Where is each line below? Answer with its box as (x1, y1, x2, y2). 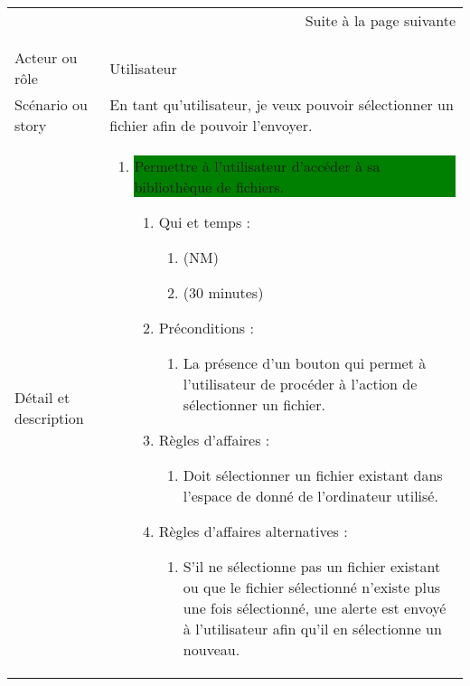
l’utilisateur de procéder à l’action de (183, 373, 418, 394)
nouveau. (183, 639, 240, 660)
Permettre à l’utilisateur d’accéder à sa (134, 155, 381, 176)
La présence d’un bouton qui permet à (183, 352, 427, 373)
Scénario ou (14, 94, 88, 115)
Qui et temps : (158, 211, 251, 232)
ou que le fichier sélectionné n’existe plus (183, 577, 441, 597)
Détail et (14, 387, 70, 408)
